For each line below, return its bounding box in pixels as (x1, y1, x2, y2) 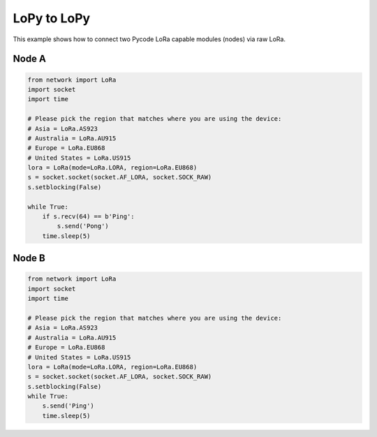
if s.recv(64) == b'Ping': (42, 213, 135, 221)
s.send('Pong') (57, 222, 110, 230)
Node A (13, 53, 47, 65)
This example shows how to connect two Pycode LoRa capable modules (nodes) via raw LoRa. (13, 35, 286, 43)
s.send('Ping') (42, 402, 94, 410)
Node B (13, 252, 45, 265)
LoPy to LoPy (13, 10, 91, 26)
